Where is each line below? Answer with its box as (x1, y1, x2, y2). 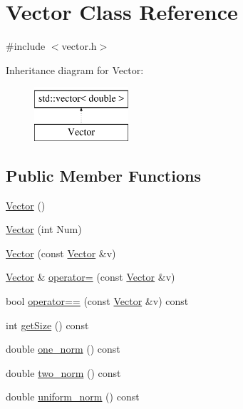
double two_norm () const (6, 365, 121, 380)
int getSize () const (6, 317, 89, 332)
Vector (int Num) (6, 222, 82, 237)
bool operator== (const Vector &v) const (6, 294, 189, 309)
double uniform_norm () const (6, 389, 140, 404)
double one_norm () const (6, 341, 120, 356)
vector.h (61, 38, 97, 53)
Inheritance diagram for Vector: (6, 62, 144, 77)
